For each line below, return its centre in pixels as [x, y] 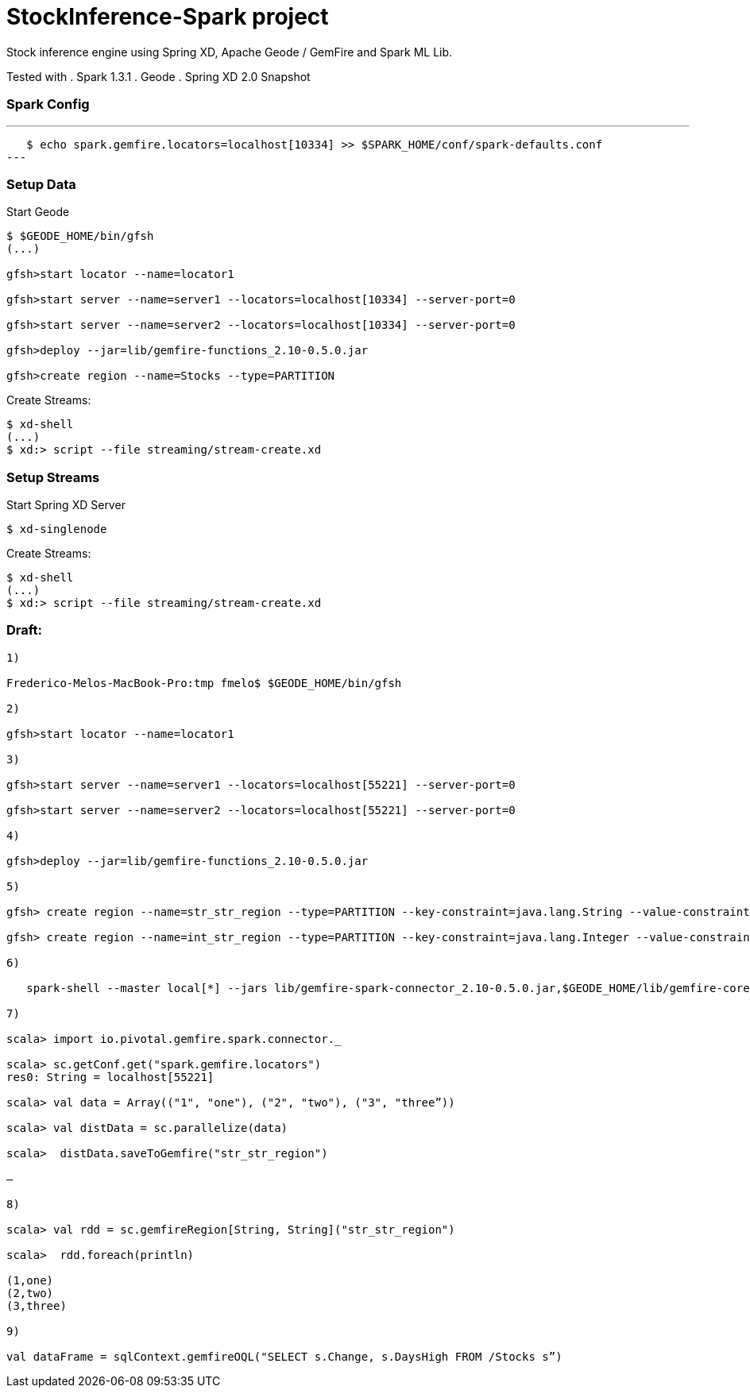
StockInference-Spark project [168, 17]
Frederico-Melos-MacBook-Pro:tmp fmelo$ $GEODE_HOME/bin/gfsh [204, 683]
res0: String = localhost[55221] [110, 1077]
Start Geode [38, 212]
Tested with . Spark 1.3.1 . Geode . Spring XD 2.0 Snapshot [159, 76]
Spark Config [48, 104]
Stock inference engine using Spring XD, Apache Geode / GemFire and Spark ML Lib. [230, 52]
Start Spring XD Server [66, 505]
